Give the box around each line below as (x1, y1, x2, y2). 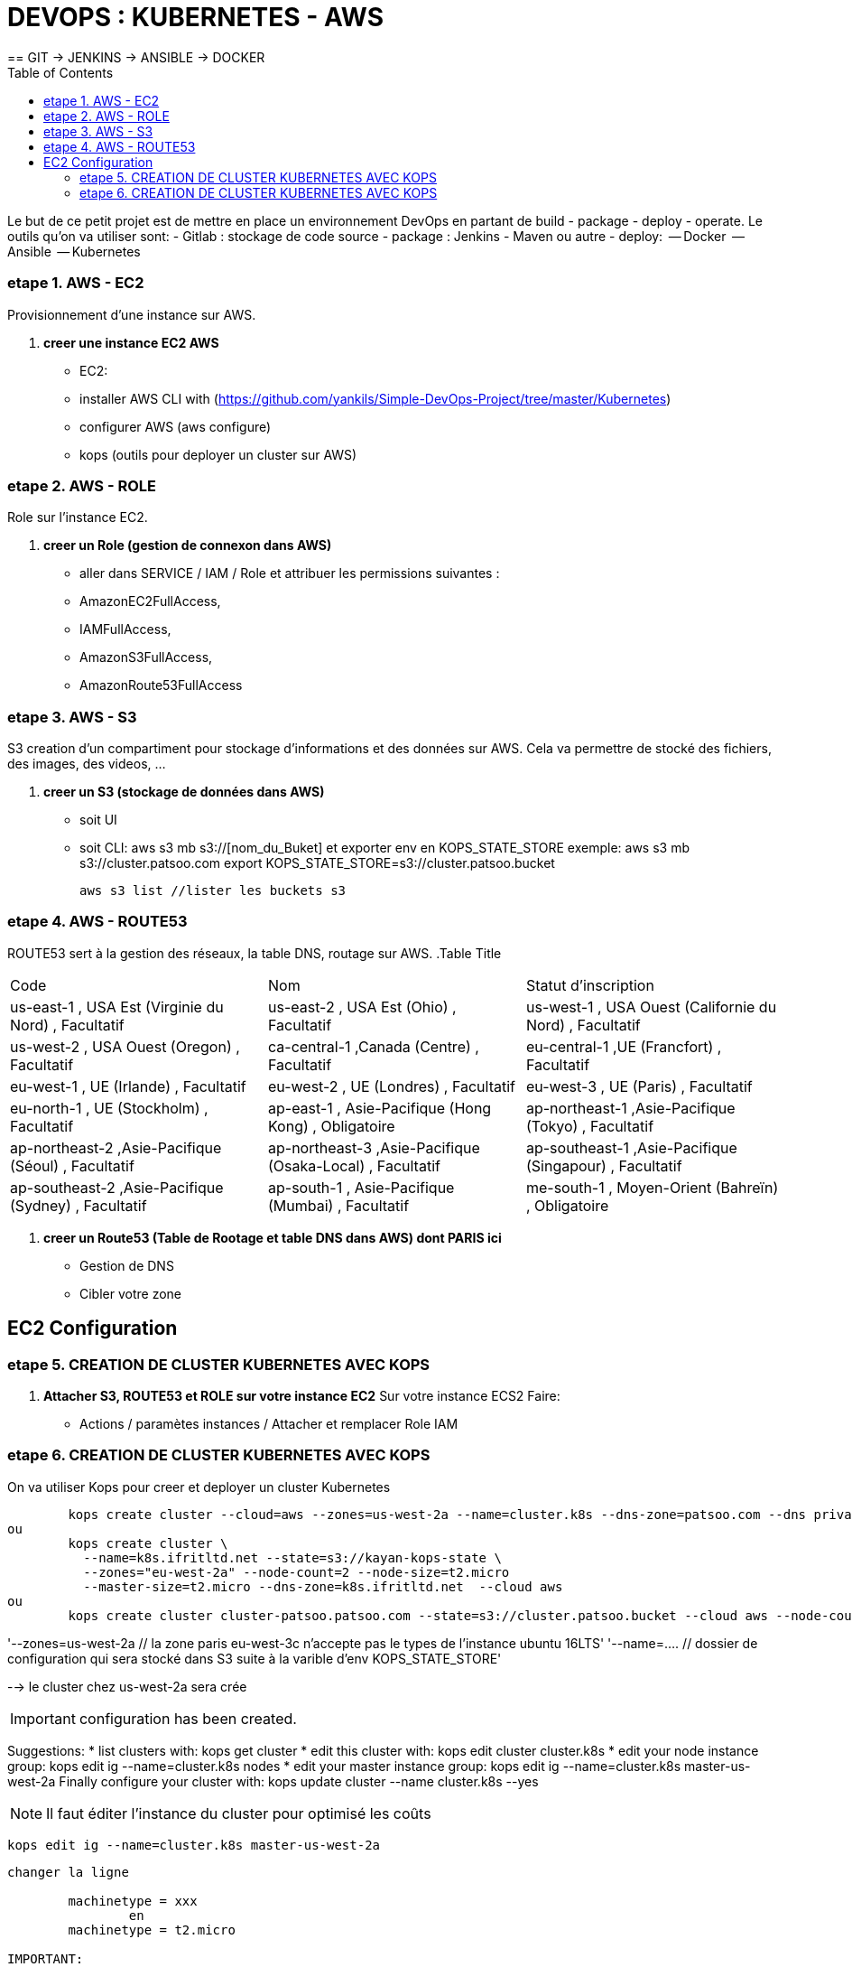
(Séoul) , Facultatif (10, 1156, 134, 1175)
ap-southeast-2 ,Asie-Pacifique (10, 1178, 224, 1197)
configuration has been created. (79, 1709, 297, 1728)
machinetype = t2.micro (68, 1922, 236, 1937)
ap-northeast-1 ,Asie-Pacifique (525, 1098, 736, 1117)
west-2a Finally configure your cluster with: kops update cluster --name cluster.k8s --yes (7, 1773, 539, 1789)
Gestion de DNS (79, 1257, 174, 1273)
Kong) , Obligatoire (267, 1116, 395, 1135)
